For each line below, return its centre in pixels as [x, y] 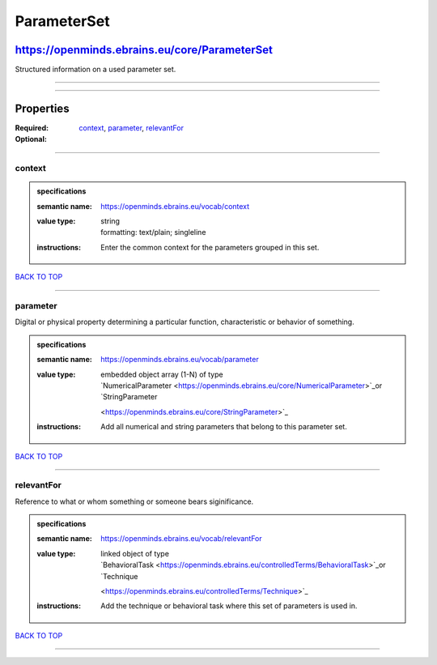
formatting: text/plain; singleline [153, 232]
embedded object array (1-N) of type [162, 374]
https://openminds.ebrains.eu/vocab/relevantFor [181, 539]
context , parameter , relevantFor [131, 128]
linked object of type [135, 553]
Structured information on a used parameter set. [95, 70]
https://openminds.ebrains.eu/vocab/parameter [180, 360]
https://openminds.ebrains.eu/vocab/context [175, 206]
